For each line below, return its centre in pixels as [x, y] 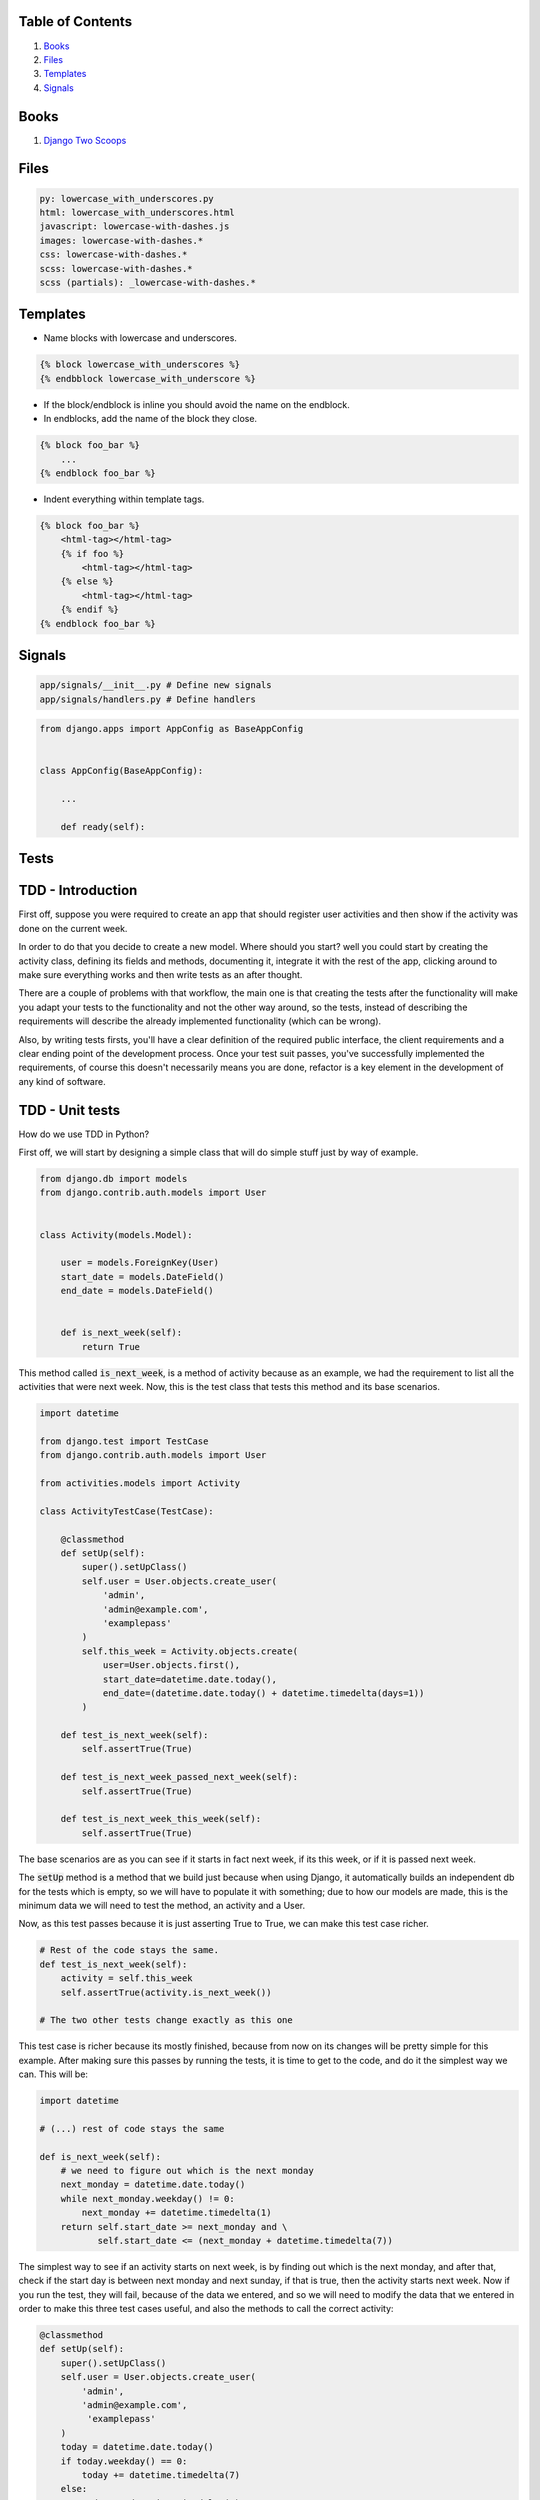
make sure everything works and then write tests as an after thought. [160, 975]
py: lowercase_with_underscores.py [126, 198]
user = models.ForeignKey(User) [140, 1263]
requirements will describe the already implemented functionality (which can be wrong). [200, 1021]
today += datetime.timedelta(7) [160, 2475]
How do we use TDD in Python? [84, 1134]
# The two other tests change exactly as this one [166, 2020]
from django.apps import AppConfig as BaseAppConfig [171, 729]
